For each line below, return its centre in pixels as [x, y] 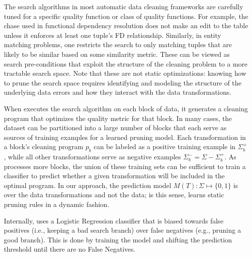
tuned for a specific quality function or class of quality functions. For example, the [126, 16]
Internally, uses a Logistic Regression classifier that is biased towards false [114, 220]
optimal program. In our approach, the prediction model [88, 185]
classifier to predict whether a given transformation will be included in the [114, 176]
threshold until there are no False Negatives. [70, 249]
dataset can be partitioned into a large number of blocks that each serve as [115, 128]
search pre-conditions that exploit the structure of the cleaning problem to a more [126, 63]
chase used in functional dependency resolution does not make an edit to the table [126, 26]
